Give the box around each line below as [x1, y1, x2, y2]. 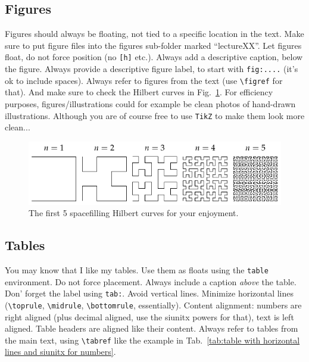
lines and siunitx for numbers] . [5, 345, 116, 358]
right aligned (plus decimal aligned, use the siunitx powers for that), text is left [5, 310, 294, 323]
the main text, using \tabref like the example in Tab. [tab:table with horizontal [5, 333, 300, 346]
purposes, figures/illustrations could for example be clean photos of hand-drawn [5, 97, 296, 110]
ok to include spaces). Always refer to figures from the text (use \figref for [5, 74, 283, 86]
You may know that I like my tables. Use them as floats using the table [5, 264, 269, 276]
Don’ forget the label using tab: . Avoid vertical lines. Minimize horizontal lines [5, 287, 294, 299]
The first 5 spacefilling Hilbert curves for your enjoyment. [29, 207, 239, 219]
